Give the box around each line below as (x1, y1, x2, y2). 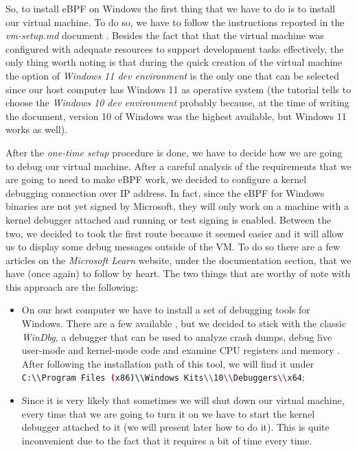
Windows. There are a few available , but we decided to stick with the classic (21, 316, 347, 331)
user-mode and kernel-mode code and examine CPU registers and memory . (21, 343, 341, 357)
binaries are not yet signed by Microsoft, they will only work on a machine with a (5, 199, 349, 213)
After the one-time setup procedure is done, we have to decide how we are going (5, 145, 343, 159)
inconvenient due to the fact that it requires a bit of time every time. (21, 433, 312, 447)
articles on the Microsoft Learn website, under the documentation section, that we (5, 252, 352, 267)
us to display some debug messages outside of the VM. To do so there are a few (5, 239, 341, 254)
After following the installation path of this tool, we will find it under (21, 356, 314, 370)
